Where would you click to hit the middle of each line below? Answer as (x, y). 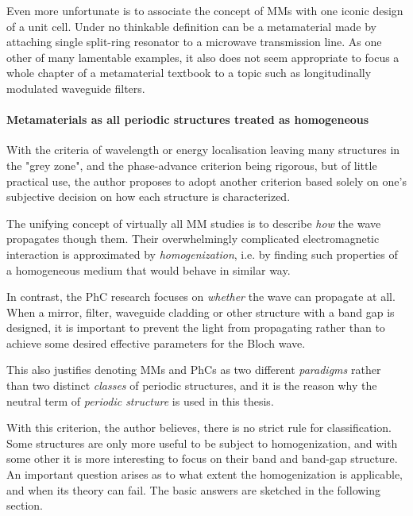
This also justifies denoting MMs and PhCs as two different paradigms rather (194, 370)
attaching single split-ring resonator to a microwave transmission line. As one (194, 42)
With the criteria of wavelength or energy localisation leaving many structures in (203, 150)
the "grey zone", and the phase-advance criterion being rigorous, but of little (192, 165)
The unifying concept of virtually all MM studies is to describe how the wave (194, 223)
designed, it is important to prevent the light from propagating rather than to (196, 327)
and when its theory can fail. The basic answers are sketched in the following (194, 489)
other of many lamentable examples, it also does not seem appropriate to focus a (203, 57)
